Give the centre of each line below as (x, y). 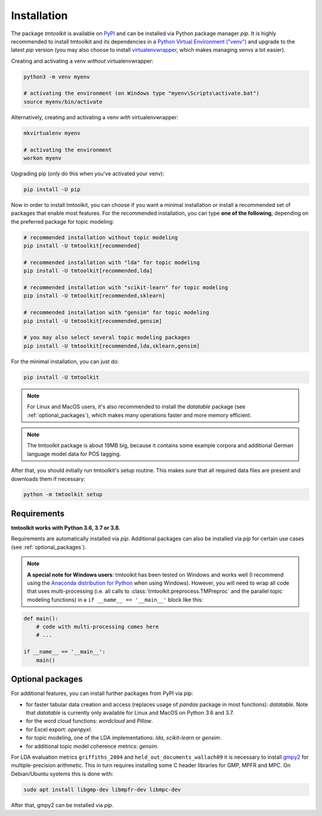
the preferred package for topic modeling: (63, 221)
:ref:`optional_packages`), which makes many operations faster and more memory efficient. (139, 415)
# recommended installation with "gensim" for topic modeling (116, 313)
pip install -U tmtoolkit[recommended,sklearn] (94, 296)
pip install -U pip (52, 189)
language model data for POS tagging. (74, 454)
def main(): (41, 618)
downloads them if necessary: (48, 479)
